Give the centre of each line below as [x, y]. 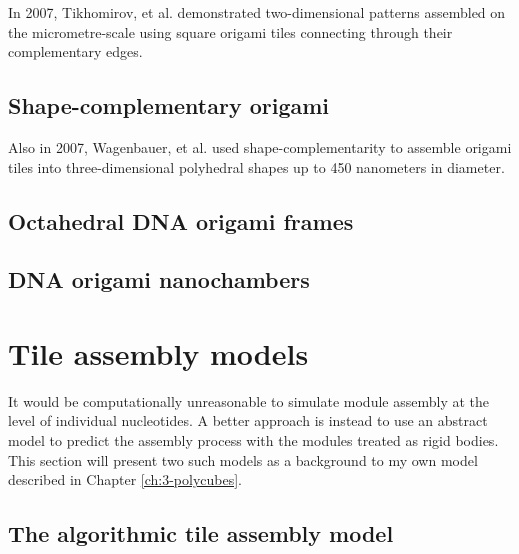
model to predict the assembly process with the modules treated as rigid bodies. [253, 440]
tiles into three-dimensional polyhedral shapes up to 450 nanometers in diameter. [256, 166]
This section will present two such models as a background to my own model [243, 459]
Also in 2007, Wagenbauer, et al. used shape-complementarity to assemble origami [260, 146]
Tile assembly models [158, 352]
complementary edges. [75, 51]
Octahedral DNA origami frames [181, 220]
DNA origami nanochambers [159, 279]
